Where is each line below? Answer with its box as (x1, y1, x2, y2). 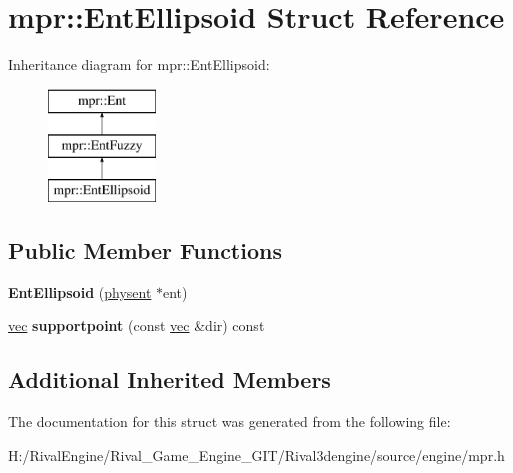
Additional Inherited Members (8, 364, 331, 395)
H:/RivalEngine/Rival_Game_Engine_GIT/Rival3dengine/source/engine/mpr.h (8, 444, 505, 465)
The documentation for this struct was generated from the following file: (8, 411, 451, 432)
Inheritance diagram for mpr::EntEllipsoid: (8, 54, 270, 75)
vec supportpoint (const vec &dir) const (8, 315, 265, 336)
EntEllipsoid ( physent (8, 281, 152, 302)
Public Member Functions (8, 235, 282, 266)
